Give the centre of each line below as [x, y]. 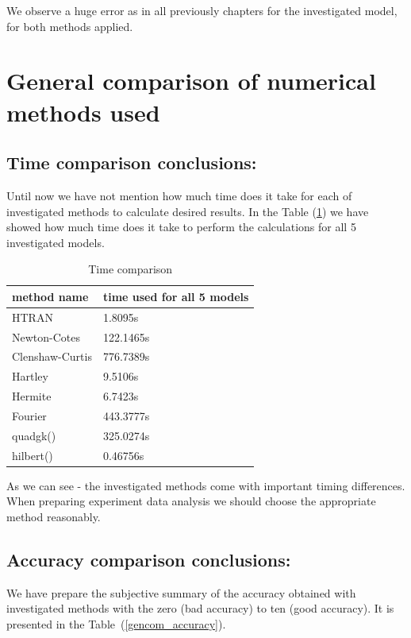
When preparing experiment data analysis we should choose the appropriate [191, 501]
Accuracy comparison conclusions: [149, 559]
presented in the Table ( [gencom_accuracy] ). [116, 623]
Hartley [30, 376]
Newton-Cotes [46, 336]
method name [50, 296]
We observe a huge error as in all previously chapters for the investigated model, [202, 10]
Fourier [29, 415]
